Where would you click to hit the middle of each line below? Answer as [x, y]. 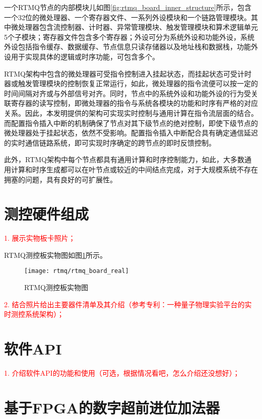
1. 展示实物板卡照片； [40, 238]
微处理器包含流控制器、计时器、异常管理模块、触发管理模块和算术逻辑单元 [134, 27]
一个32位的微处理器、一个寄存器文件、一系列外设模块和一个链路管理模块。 [127, 17]
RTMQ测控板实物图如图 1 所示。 [55, 255]
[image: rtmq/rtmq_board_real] [77, 271]
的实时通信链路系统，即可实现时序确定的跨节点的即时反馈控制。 [110, 142]
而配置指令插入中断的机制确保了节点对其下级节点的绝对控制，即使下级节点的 [131, 123]
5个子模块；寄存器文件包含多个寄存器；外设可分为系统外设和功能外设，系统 [129, 37]
